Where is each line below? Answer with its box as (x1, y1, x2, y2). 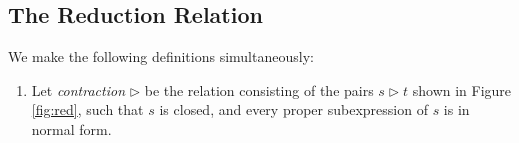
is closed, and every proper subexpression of (159, 99, 428, 120)
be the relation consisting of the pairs (144, 79, 374, 100)
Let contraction (31, 79, 126, 100)
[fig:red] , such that (31, 99, 144, 120)
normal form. (31, 118, 112, 139)
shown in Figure (412, 79, 512, 100)
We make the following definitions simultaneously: (8, 46, 314, 67)
